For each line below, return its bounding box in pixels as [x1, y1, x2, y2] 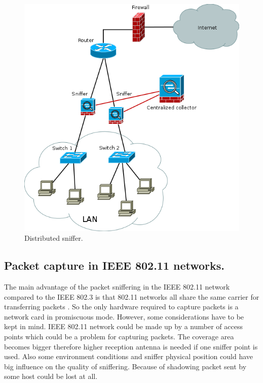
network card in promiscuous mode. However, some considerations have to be [4, 311, 244, 322]
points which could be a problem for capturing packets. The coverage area [4, 331, 234, 341]
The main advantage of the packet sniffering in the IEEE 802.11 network [4, 281, 230, 292]
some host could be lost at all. [4, 371, 98, 381]
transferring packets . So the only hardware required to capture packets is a [4, 301, 239, 312]
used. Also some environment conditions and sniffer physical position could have [4, 351, 253, 362]
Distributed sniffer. [24, 233, 83, 243]
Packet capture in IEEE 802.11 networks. [4, 258, 225, 273]
